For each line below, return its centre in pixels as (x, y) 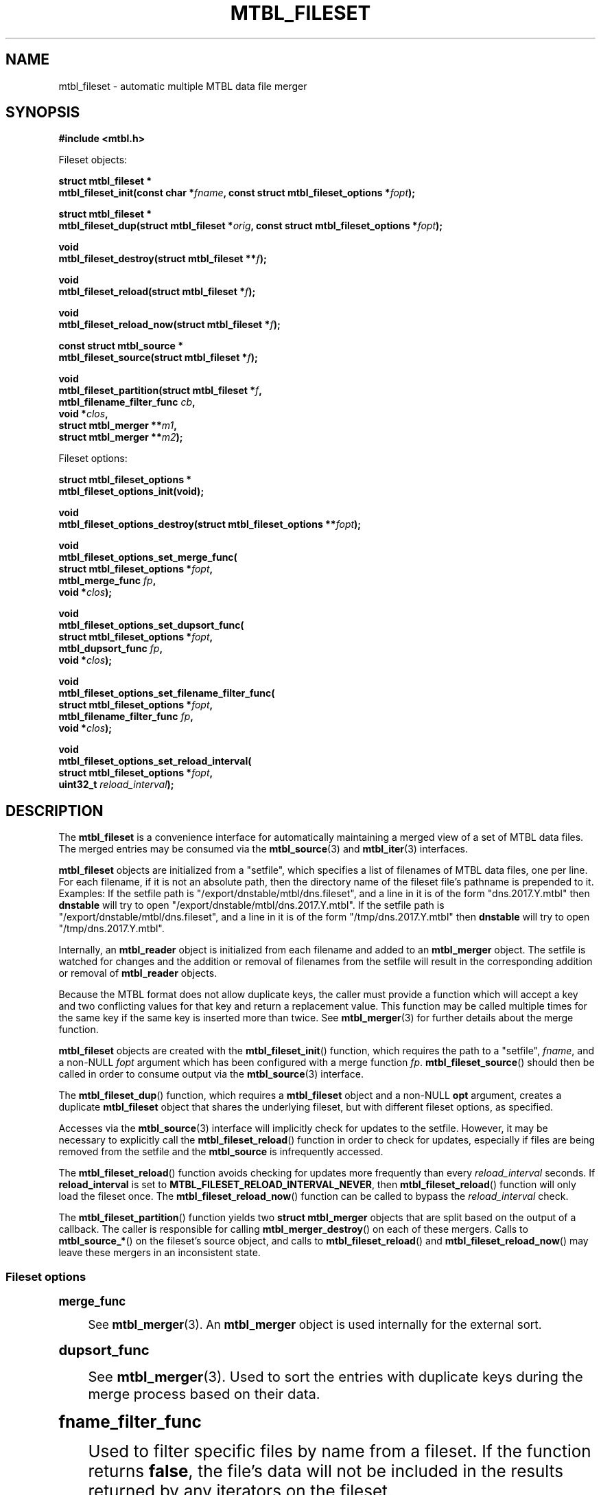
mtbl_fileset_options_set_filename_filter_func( (167, 693)
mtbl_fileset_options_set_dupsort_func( (151, 625)
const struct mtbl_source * (121, 346)
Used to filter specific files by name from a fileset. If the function (340, 1452)
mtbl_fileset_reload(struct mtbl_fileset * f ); (157, 292)
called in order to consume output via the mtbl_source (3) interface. (211, 1074)
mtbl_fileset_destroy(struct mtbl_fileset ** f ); (163, 259)
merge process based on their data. (204, 1394)
